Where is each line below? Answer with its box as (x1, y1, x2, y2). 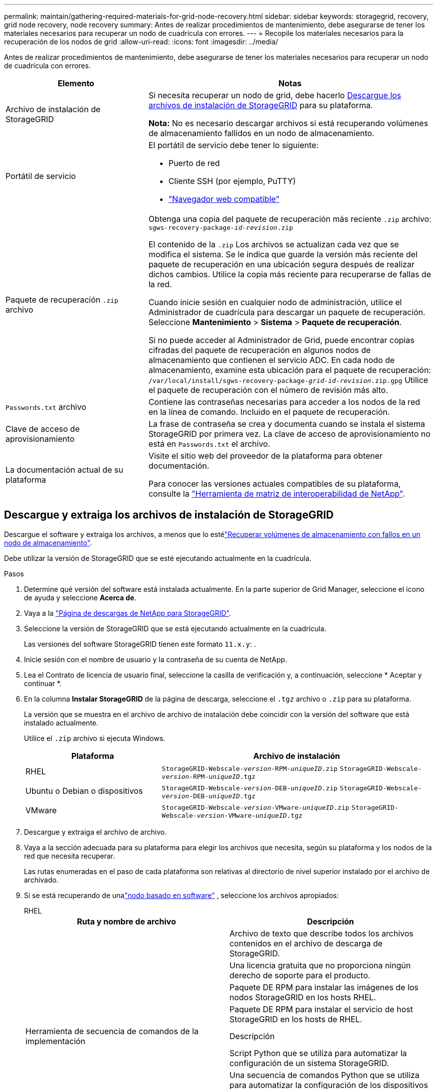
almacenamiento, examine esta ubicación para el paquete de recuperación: (148, 365, 431, 375)
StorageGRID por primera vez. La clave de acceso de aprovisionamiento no (148, 429, 431, 439)
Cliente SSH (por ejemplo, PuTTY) (168, 176, 296, 186)
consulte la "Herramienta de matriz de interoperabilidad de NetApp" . (148, 489, 405, 499)
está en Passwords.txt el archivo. (148, 439, 270, 449)
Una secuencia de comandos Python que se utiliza (229, 1070, 420, 1080)
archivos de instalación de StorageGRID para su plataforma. (148, 100, 373, 110)
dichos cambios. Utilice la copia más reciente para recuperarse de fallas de (148, 269, 431, 279)
